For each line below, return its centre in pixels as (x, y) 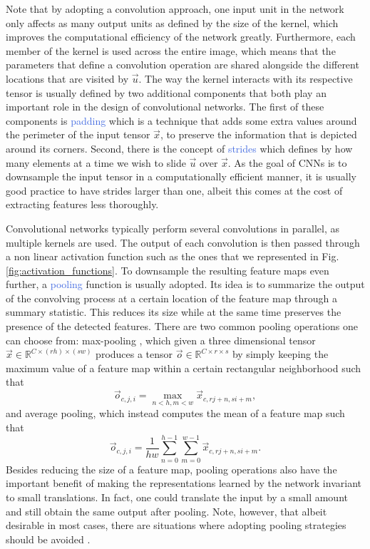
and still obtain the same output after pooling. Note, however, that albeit (166, 511)
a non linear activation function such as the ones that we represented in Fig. (173, 256)
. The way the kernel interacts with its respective (246, 78)
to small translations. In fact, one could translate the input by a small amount (177, 497)
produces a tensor (134, 354)
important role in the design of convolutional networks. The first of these (165, 107)
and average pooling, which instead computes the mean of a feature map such (175, 413)
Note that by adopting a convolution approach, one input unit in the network (175, 9)
